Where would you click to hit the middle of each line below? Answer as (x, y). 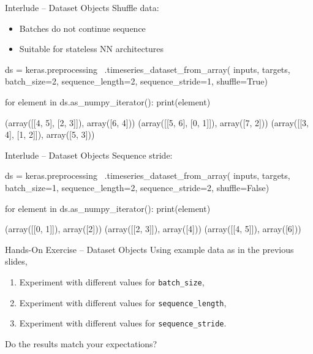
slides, (16, 261)
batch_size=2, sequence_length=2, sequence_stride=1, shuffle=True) (137, 81)
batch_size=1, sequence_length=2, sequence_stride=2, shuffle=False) (137, 187)
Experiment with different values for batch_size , (112, 281)
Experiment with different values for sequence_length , (123, 302)
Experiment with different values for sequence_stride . (123, 323)
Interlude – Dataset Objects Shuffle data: (82, 7)
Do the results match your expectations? (81, 343)
